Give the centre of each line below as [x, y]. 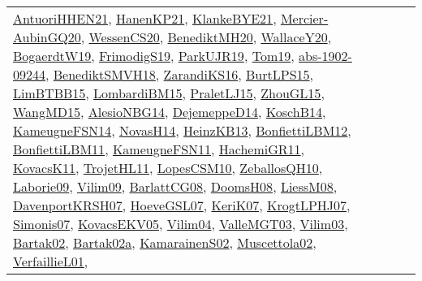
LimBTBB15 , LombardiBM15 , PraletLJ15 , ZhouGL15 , [169, 93]
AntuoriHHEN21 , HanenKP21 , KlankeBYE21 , [145, 18]
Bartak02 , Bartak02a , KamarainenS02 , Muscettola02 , [165, 242]
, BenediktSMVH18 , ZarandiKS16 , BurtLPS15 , [179, 74]
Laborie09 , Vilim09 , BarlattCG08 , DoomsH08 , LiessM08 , [175, 186]
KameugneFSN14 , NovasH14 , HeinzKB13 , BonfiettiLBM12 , [182, 130]
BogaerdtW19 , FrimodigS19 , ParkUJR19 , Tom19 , [154, 56]
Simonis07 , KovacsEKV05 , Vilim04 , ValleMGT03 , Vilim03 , [181, 224]
